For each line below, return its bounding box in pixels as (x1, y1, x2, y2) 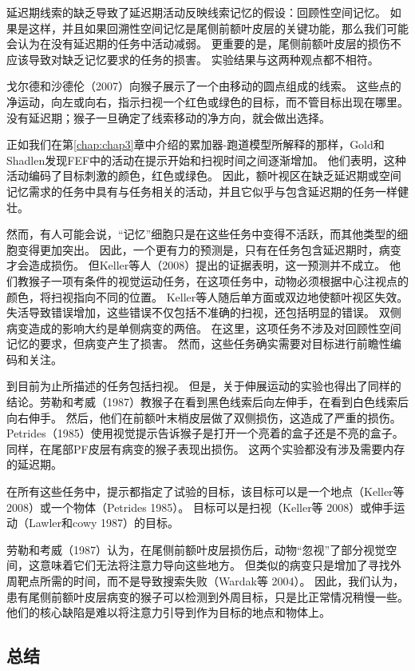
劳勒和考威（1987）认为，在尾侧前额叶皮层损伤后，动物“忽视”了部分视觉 (6, 541, 386, 557)
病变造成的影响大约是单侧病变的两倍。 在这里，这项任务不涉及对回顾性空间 (6, 319, 401, 336)
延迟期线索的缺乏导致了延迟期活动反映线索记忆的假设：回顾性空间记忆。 (6, 4, 386, 20)
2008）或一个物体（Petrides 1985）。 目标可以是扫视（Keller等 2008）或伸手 (6, 498, 394, 515)
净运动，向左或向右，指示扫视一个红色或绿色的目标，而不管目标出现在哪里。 (6, 93, 409, 110)
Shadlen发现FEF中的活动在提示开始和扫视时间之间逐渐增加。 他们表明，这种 (6, 151, 406, 168)
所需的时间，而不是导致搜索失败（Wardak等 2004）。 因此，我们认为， (39, 573, 405, 589)
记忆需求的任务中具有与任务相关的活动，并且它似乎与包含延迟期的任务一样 (6, 182, 397, 199)
